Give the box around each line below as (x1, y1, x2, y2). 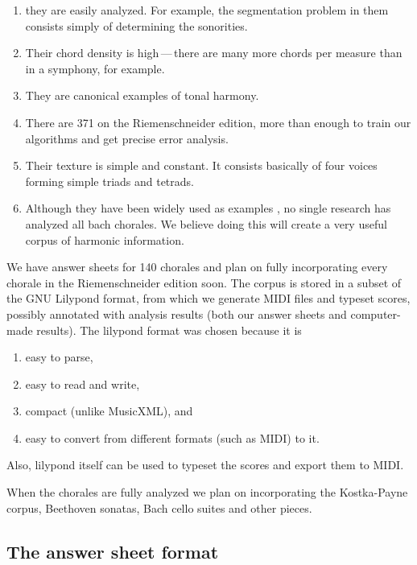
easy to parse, (25, 348, 93, 365)
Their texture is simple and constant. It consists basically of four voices (25, 157, 378, 174)
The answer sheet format (6, 538, 219, 563)
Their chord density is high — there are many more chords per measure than (25, 44, 403, 61)
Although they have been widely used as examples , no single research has (25, 200, 391, 217)
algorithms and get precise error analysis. (25, 130, 229, 146)
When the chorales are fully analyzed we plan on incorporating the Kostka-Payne (6, 484, 408, 501)
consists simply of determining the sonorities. (25, 17, 248, 34)
